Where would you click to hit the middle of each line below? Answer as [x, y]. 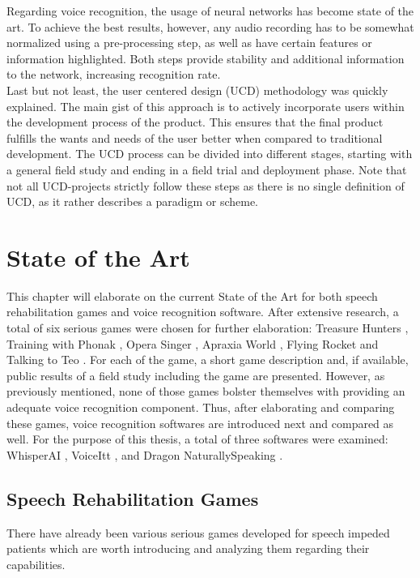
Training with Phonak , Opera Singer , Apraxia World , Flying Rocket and [193, 343]
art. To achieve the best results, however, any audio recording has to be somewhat [210, 26]
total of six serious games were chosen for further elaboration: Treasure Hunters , [208, 328]
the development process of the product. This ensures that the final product [195, 122]
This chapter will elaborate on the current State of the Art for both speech [192, 295]
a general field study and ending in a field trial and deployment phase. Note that [207, 169]
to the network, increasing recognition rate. [114, 74]
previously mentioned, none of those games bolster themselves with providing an [206, 391]
